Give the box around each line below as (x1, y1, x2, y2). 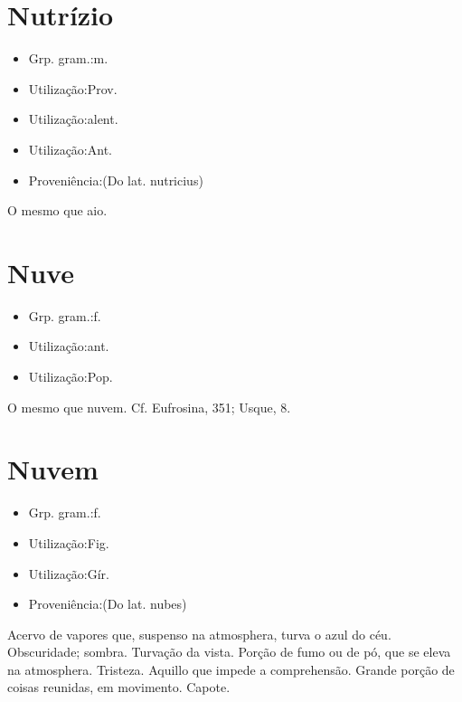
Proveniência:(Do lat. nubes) (28, 594, 187, 613)
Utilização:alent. (28, 109, 118, 128)
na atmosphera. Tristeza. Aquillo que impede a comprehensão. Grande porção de (7, 659, 455, 678)
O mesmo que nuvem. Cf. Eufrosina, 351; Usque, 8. (7, 397, 291, 416)
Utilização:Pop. (28, 367, 113, 385)
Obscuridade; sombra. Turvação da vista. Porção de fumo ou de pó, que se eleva (7, 642, 451, 661)
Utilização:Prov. (28, 79, 118, 98)
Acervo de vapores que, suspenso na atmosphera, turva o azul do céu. (7, 624, 391, 643)
